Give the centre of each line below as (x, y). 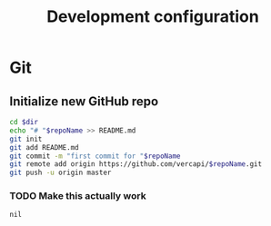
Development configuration (153, 17)
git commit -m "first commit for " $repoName (95, 156)
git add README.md (44, 147)
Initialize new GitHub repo (84, 101)
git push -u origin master (60, 173)
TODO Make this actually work (78, 196)
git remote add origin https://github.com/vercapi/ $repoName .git (135, 164)
